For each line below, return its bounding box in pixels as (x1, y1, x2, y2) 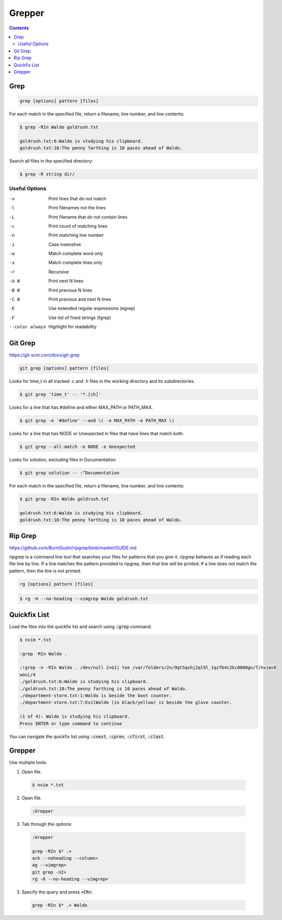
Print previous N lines (48, 287, 93, 293)
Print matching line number (48, 232, 104, 238)
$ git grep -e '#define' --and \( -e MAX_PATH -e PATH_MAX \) (19, 418, 175, 424)
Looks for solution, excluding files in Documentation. (9, 457, 117, 462)
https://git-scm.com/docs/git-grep (9, 352, 80, 358)
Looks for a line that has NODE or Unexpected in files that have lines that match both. (9, 431, 184, 437)
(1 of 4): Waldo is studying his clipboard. (19, 714, 130, 720)
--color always (9, 324, 47, 330)
